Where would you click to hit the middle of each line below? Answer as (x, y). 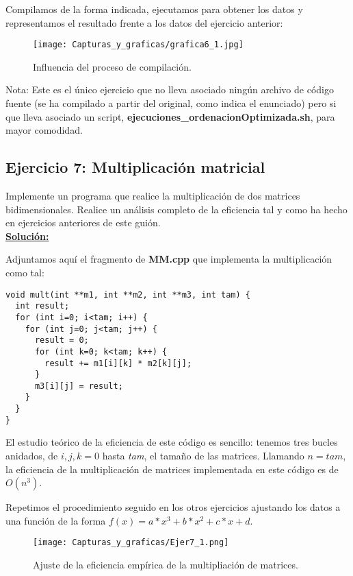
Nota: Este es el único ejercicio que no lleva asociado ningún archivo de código (170, 89)
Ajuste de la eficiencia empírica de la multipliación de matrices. (166, 565)
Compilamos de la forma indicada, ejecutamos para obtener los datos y (154, 9)
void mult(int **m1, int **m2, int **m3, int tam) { (128, 295)
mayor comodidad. (44, 130)
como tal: (25, 272)
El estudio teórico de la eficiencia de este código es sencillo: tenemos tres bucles (172, 442)
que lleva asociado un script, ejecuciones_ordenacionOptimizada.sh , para (170, 116)
